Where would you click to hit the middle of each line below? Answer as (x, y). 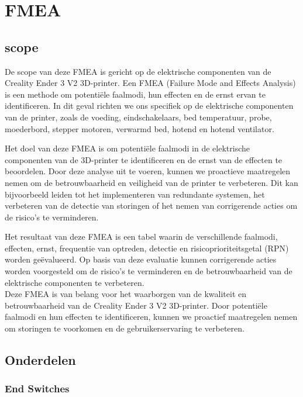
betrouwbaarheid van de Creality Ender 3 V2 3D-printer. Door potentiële (136, 305)
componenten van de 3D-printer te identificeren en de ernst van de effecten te (144, 159)
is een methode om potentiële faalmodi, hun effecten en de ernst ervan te (135, 94)
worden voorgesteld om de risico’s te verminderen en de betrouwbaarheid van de (149, 271)
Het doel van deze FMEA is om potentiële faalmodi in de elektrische (127, 148)
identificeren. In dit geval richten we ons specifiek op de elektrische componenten (149, 106)
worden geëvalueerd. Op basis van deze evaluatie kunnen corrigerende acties (141, 259)
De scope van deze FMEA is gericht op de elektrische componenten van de (138, 71)
